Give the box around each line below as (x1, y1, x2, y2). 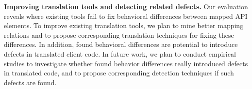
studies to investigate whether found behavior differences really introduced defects (4, 58, 248, 68)
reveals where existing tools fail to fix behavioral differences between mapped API (4, 11, 248, 21)
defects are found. (4, 77, 57, 87)
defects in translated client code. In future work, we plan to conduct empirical (4, 48, 236, 59)
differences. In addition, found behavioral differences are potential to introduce (4, 39, 238, 49)
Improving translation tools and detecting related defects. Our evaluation (4, 1, 248, 11)
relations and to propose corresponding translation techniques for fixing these (4, 30, 234, 40)
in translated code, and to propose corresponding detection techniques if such (4, 68, 234, 78)
